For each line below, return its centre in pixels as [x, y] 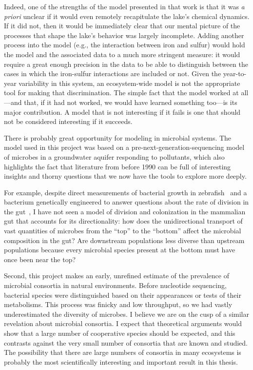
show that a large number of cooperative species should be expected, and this [120, 333]
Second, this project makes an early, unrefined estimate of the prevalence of [117, 276]
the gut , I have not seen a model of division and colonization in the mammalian [125, 211]
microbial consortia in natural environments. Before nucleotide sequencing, [115, 285]
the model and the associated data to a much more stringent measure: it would [122, 54]
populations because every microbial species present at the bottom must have [120, 250]
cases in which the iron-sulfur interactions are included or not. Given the [113, 73]
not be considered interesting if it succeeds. [68, 121]
